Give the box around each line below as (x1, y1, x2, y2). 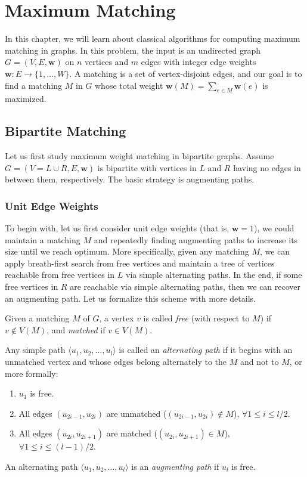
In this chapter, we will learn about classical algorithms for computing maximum (5, 32, 300, 45)
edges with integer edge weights (141, 55, 256, 68)
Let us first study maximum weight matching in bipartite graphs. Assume (5, 150, 274, 162)
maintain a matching (5, 233, 80, 246)
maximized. (5, 92, 46, 105)
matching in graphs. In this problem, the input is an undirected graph (5, 44, 261, 56)
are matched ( (106, 427, 157, 439)
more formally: (5, 367, 58, 379)
